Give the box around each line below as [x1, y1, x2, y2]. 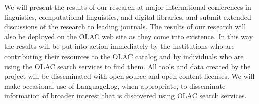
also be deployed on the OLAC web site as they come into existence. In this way [4, 31, 253, 41]
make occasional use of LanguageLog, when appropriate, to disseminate [4, 80, 226, 91]
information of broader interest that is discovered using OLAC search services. [4, 90, 247, 101]
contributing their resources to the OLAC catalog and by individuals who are [4, 50, 244, 61]
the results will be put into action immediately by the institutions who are [4, 41, 235, 51]
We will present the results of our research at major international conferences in [4, 2, 251, 12]
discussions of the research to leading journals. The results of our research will [4, 21, 246, 32]
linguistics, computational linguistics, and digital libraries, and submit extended [4, 11, 251, 22]
